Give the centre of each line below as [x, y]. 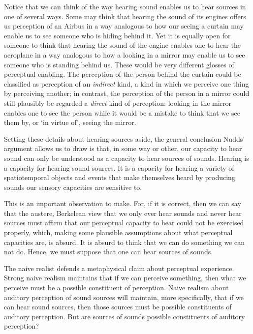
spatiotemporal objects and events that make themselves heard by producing [120, 177]
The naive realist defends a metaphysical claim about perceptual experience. [119, 268]
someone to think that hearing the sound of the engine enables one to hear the [122, 45]
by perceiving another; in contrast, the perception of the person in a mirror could [127, 93]
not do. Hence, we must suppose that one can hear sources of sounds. [109, 252]
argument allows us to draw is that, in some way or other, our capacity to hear [123, 148]
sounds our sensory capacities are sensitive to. [73, 187]
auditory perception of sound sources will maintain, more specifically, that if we [124, 297]
